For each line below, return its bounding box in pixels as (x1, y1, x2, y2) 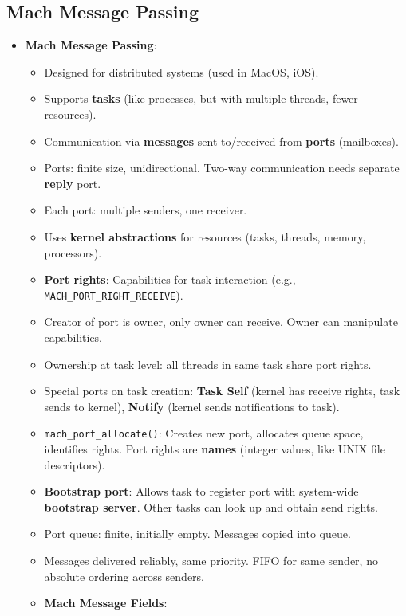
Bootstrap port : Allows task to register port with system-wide (44, 483, 359, 500)
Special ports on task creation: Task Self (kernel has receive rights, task (44, 383, 400, 399)
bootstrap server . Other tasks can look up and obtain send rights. (44, 498, 378, 515)
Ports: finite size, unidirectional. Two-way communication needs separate (44, 159, 400, 176)
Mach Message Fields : (44, 594, 168, 611)
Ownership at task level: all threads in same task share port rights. (44, 355, 372, 372)
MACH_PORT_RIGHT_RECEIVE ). (44, 286, 183, 303)
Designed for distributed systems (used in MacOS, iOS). (44, 63, 319, 80)
